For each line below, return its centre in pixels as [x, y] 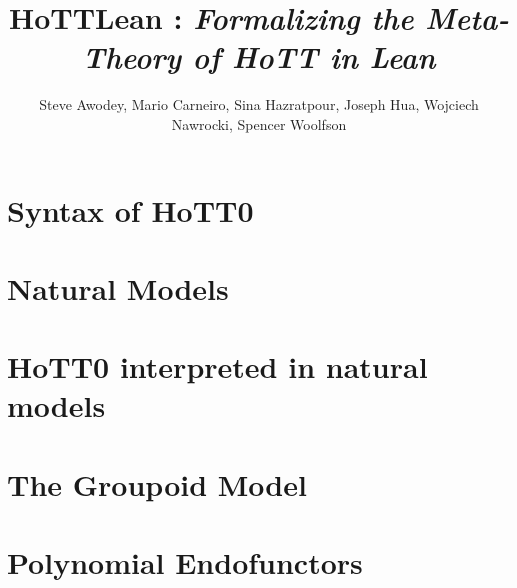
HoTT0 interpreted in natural [217, 366]
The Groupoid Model [157, 483]
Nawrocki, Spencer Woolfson [259, 123]
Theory [132, 57]
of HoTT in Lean [314, 57]
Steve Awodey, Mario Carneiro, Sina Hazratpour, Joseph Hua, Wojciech [259, 104]
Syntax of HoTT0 [130, 209]
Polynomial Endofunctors [185, 562]
